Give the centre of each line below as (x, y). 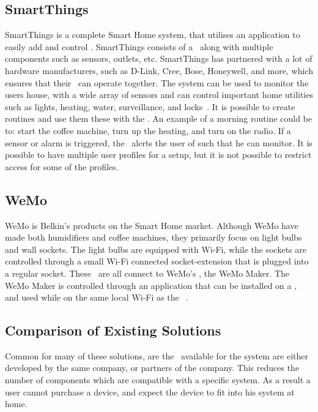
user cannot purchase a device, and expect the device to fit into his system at (150, 391)
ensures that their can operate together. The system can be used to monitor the (157, 82)
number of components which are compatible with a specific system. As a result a (158, 380)
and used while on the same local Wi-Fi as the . (97, 297)
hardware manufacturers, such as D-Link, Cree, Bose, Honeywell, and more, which (159, 70)
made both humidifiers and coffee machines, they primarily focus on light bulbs (153, 237)
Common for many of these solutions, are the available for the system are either (157, 355)
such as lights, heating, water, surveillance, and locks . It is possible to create (150, 106)
